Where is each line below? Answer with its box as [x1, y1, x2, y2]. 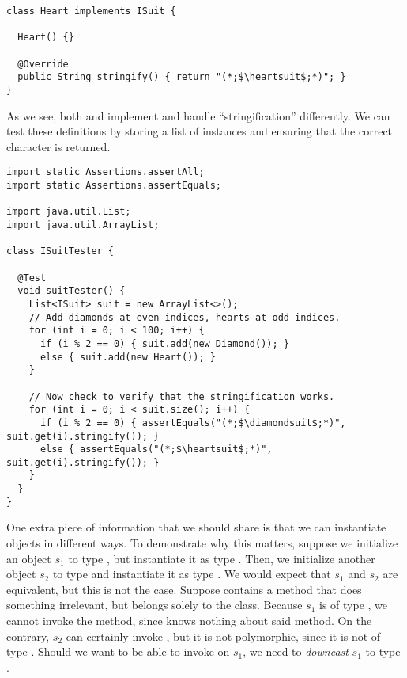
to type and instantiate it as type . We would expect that [52, 566, 331, 582]
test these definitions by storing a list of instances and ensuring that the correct [6, 123, 393, 139]
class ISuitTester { [6, 246, 115, 257]
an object [6, 550, 51, 566]
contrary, [6, 627, 50, 644]
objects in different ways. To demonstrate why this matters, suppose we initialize [6, 535, 398, 551]
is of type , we [319, 596, 388, 613]
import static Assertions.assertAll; [6, 166, 205, 178]
